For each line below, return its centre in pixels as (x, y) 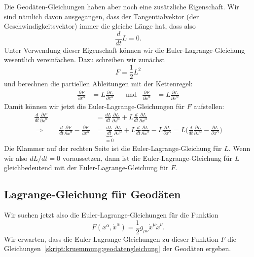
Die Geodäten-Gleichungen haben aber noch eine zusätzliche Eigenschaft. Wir (122, 6)
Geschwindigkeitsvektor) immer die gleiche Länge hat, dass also (100, 26)
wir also (16, 158)
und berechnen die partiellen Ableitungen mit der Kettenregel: (98, 84)
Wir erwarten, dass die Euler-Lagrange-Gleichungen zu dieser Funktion (111, 239)
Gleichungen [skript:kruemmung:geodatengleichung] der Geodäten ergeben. (118, 248)
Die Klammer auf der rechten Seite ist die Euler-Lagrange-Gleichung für (113, 148)
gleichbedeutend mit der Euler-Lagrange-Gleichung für (86, 167)
